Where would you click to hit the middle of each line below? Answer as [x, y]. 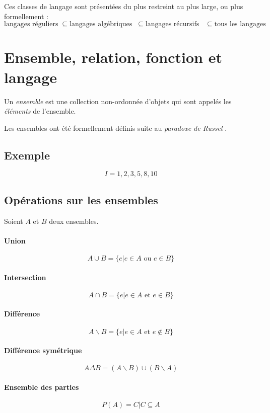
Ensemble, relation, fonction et [113, 57]
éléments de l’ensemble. [40, 111]
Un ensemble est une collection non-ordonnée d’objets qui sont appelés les [118, 101]
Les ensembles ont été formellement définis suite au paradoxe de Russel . [116, 128]
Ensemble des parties [42, 387]
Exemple [27, 155]
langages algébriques [101, 24]
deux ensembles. [74, 221]
